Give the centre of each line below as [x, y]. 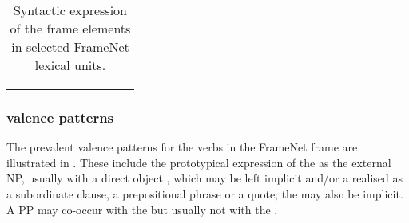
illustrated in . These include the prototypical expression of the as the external [199, 162]
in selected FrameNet [70, 47]
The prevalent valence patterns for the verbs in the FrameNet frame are [182, 147]
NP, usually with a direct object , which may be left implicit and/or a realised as [204, 178]
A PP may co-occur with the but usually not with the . [142, 209]
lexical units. [70, 65]
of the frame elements [70, 28]
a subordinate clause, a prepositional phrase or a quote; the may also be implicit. [205, 194]
